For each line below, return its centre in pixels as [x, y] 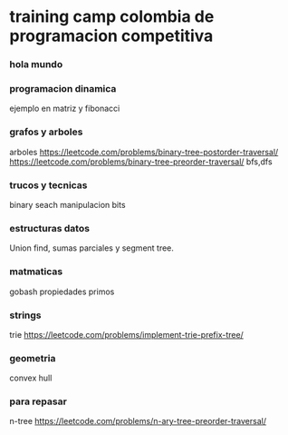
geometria [33, 358]
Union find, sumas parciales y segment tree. [92, 248]
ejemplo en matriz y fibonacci [65, 109]
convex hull [31, 378]
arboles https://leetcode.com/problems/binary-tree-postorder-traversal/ [144, 152]
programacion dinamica [63, 89]
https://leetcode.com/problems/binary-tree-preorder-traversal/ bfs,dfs [141, 162]
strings [26, 315]
